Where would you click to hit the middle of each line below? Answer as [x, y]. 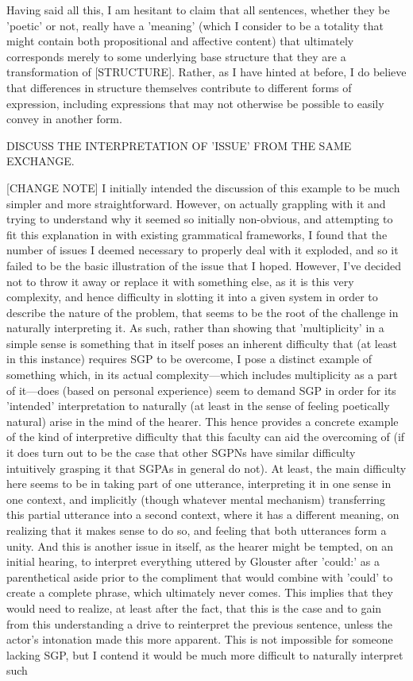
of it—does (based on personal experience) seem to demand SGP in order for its [201, 390]
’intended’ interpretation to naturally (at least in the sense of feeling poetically [198, 406]
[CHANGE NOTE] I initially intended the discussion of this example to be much [203, 187]
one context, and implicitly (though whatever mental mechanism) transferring [196, 499]
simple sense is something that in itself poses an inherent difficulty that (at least [202, 343]
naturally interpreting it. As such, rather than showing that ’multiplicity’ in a [195, 328]
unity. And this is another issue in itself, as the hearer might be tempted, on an [200, 546]
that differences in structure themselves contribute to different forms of [179, 87]
